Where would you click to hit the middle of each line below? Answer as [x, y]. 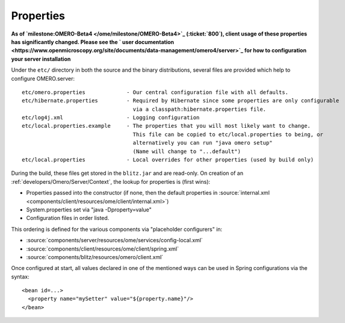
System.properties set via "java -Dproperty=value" [89, 209]
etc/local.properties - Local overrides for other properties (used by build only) [168, 160]
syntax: [20, 277]
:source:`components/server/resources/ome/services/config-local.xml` [114, 240]
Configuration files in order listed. [68, 218]
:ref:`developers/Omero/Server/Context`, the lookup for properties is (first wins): [111, 181]
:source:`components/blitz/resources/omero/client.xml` [95, 257]
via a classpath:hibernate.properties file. [200, 109]
